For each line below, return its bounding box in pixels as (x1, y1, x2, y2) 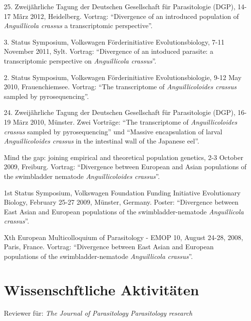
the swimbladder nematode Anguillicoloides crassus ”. (4, 171, 160, 181)
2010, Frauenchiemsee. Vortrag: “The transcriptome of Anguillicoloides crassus (4, 81, 237, 92)
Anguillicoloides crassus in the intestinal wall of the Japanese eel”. (4, 136, 199, 146)
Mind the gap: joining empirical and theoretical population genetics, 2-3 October (4, 152, 243, 162)
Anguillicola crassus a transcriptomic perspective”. (4, 20, 153, 31)
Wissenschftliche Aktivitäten (4, 279, 199, 299)
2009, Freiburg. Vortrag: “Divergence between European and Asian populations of (4, 161, 247, 172)
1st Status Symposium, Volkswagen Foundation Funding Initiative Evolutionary (4, 187, 241, 197)
